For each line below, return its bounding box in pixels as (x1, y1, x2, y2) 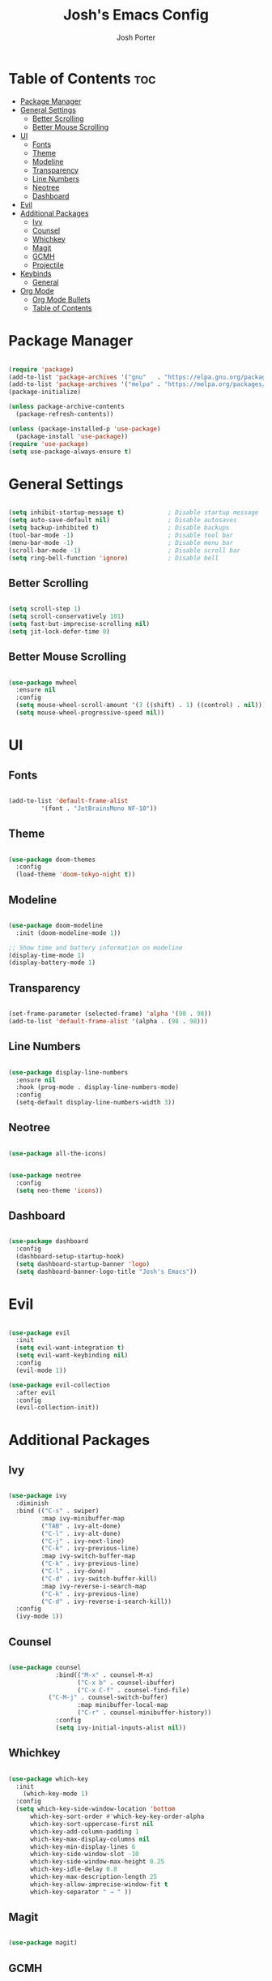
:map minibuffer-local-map (77, 1701, 168, 1709)
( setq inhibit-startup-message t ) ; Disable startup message (8, 508, 259, 517)
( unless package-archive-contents (8, 403, 125, 411)
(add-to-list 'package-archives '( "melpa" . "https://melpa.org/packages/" (8, 380, 270, 388)
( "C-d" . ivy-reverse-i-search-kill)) (40, 1597, 172, 1606)
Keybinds (19, 268, 52, 278)
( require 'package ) (8, 365, 74, 374)
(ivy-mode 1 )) (15, 1612, 63, 1621)
